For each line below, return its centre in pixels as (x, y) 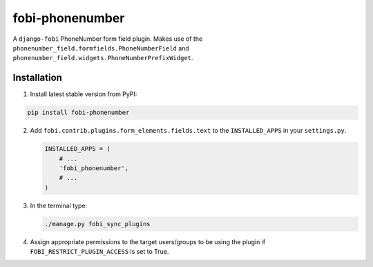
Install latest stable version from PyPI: (84, 94)
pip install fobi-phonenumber (78, 113)
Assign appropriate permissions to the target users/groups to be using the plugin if (148, 241)
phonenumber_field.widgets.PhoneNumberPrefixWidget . (103, 58)
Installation (37, 78)
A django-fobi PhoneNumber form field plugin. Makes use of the (108, 39)
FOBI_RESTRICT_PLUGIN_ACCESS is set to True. (99, 252)
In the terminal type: (59, 205)
